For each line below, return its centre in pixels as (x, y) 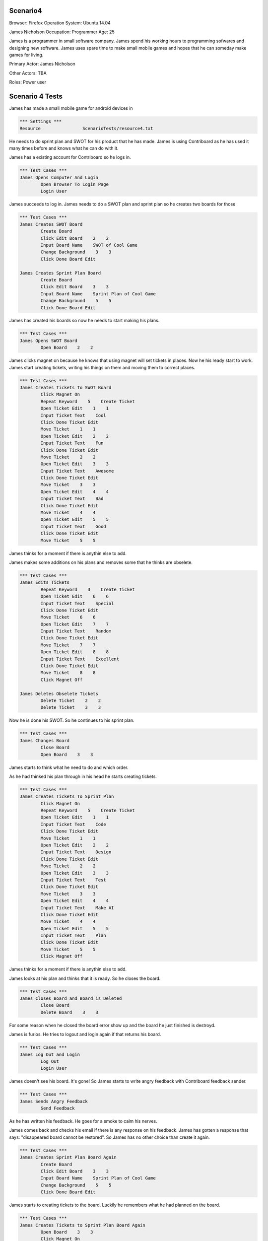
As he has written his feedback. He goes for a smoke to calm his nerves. (83, 1121)
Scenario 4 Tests (36, 97)
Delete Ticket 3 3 (71, 708)
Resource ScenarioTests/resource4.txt (86, 128)
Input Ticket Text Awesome (77, 471)
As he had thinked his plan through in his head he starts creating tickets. (83, 776)
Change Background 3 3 (76, 252)
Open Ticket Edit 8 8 (75, 652)
